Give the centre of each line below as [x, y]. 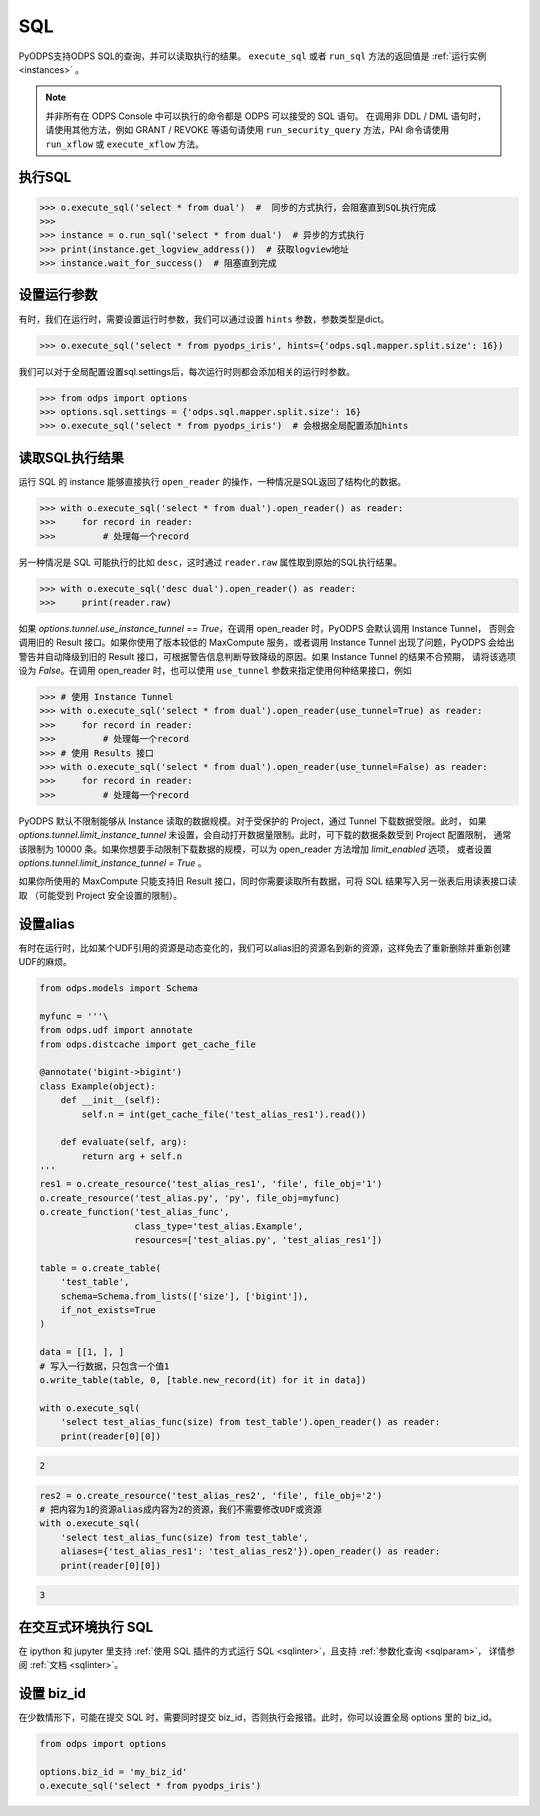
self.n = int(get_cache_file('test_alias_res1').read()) [224, 1114]
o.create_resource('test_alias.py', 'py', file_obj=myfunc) [190, 1198]
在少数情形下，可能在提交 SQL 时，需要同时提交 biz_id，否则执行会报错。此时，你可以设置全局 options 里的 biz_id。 [258, 1717]
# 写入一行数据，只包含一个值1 [104, 1366]
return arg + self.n [132, 1156]
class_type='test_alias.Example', [219, 1226]
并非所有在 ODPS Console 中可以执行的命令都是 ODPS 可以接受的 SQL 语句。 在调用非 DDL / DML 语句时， [266, 116]
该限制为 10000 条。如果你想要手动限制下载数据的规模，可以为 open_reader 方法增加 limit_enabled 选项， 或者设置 [255, 849]
